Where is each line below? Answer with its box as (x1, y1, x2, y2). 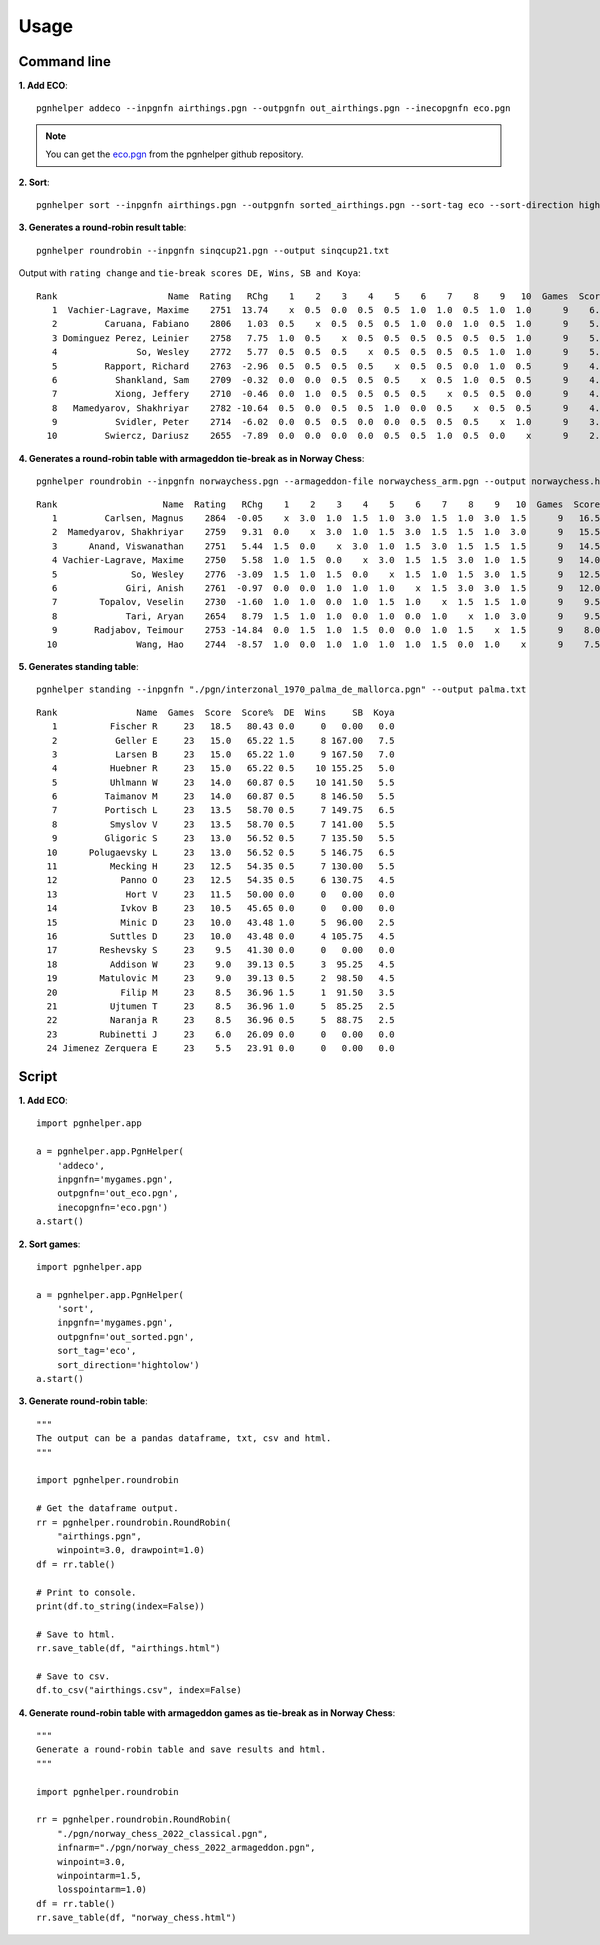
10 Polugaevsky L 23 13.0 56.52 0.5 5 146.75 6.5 (46, 846, 395, 858)
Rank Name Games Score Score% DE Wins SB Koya (36, 706, 395, 718)
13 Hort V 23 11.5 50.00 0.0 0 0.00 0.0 (46, 888, 395, 900)
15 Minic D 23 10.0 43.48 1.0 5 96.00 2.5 (46, 916, 395, 928)
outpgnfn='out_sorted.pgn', (56, 1331, 195, 1342)
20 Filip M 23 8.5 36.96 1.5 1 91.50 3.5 (46, 986, 395, 998)
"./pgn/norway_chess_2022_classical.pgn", (56, 1828, 269, 1839)
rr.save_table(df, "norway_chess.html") (36, 1912, 237, 1924)
